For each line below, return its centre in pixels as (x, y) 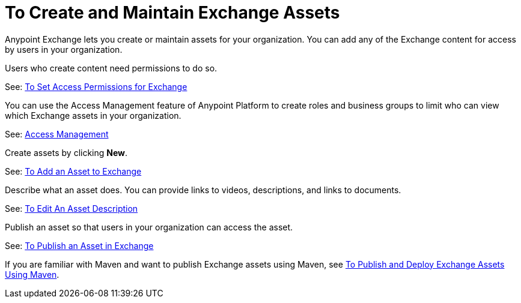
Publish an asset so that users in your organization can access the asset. (149, 227)
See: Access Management (57, 134)
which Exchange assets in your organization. (93, 115)
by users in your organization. (64, 49)
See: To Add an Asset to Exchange (73, 171)
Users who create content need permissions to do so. (111, 68)
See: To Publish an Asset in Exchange (79, 245)
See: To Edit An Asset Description (72, 208)
